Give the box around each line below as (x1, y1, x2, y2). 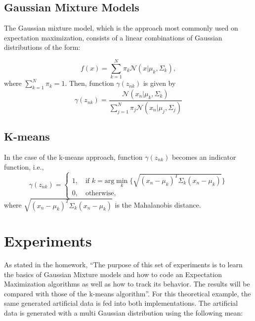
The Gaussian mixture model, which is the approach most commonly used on (4, 23, 238, 33)
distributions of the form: (4, 42, 81, 52)
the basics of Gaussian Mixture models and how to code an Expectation (4, 269, 222, 279)
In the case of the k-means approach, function (4, 151, 143, 162)
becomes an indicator (171, 151, 236, 162)
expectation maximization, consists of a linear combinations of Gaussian (4, 32, 222, 42)
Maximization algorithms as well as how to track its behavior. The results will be (4, 279, 250, 289)
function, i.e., (4, 161, 44, 172)
